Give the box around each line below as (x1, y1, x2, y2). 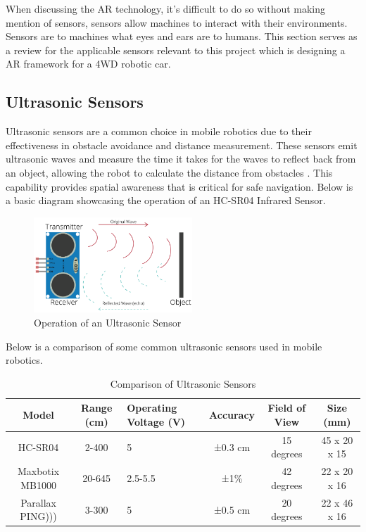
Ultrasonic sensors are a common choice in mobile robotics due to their (6, 124, 312, 139)
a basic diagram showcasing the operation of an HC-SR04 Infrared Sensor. (6, 193, 326, 208)
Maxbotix (17, 464, 60, 479)
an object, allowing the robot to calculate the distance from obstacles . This (6, 165, 333, 179)
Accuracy (209, 407, 255, 422)
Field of (267, 400, 306, 415)
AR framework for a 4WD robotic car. (6, 56, 171, 71)
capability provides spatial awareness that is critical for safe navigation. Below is (6, 179, 353, 194)
